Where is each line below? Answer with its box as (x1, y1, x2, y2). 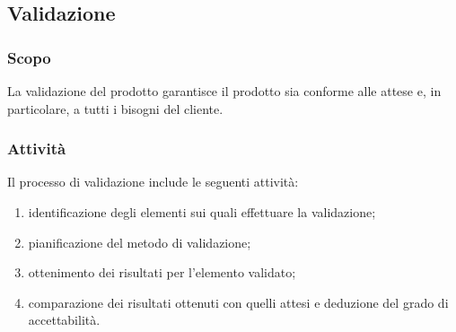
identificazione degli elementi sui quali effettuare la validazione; (28, 203, 376, 221)
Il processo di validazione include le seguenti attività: (7, 172, 299, 191)
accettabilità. (28, 310, 101, 329)
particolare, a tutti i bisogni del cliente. (7, 99, 224, 118)
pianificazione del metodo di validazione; (28, 232, 251, 251)
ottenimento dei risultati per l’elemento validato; (28, 263, 296, 282)
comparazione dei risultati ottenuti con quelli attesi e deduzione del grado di (28, 293, 449, 311)
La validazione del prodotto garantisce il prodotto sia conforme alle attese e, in (7, 82, 442, 100)
